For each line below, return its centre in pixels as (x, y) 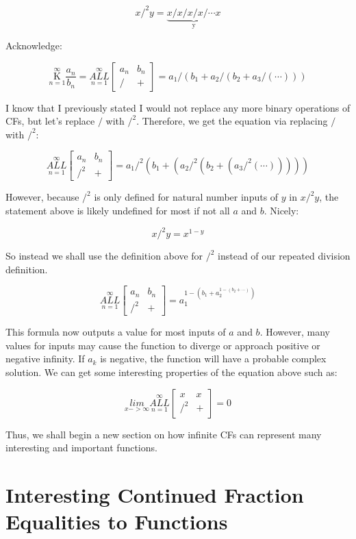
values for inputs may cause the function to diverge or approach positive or (163, 345)
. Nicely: (281, 210)
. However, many (295, 332)
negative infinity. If (45, 359)
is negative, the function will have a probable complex (213, 359)
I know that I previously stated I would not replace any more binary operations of (178, 107)
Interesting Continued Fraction (155, 494)
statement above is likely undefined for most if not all (118, 210)
